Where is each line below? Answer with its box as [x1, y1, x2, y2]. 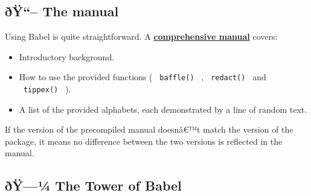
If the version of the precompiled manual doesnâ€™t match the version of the [5, 123, 293, 136]
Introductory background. [19, 50, 115, 63]
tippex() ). [23, 83, 71, 95]
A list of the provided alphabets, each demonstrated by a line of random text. [19, 103, 307, 115]
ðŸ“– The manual [5, 2, 119, 21]
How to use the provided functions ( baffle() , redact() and [19, 71, 266, 83]
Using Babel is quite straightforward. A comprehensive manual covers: [5, 30, 278, 43]
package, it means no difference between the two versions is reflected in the [5, 134, 283, 147]
